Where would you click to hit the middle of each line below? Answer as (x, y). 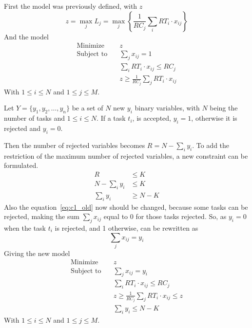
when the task (25, 228)
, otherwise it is (214, 118)
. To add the (211, 145)
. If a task (111, 118)
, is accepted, (152, 118)
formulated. (21, 165)
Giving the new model (37, 253)
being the (224, 108)
